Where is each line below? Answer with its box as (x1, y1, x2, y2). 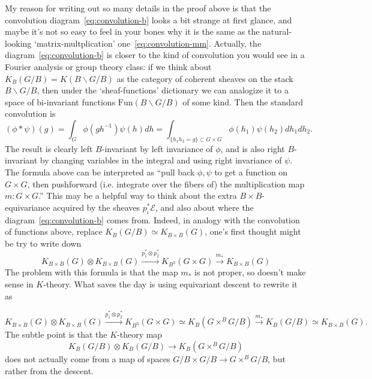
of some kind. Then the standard (182, 95, 304, 108)
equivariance (5, 201, 50, 213)
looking (5, 37, 32, 49)
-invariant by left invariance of (101, 142, 213, 154)
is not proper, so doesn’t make (194, 266, 306, 278)
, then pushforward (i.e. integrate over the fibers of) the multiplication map (27, 177, 305, 190)
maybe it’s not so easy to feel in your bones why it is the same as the (5, 25, 260, 38)
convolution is (5, 107, 56, 120)
